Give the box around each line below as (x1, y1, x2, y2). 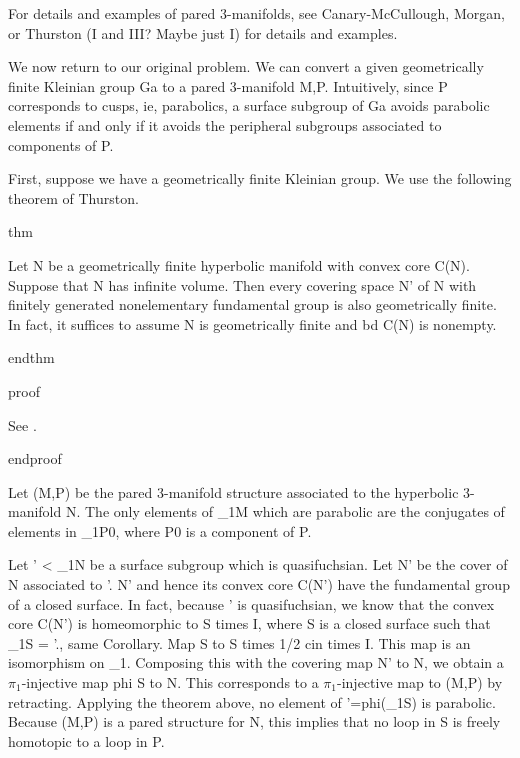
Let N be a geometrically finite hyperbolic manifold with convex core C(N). (8, 254, 470, 275)
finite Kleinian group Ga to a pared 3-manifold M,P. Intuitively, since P (8, 75, 448, 96)
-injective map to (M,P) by (337, 672, 503, 693)
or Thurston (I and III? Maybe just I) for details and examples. (8, 22, 398, 43)
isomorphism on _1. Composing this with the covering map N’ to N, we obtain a (8, 652, 504, 673)
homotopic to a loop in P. (8, 730, 165, 751)
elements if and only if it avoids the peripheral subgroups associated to (8, 114, 442, 135)
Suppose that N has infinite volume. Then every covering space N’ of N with (8, 274, 477, 295)
